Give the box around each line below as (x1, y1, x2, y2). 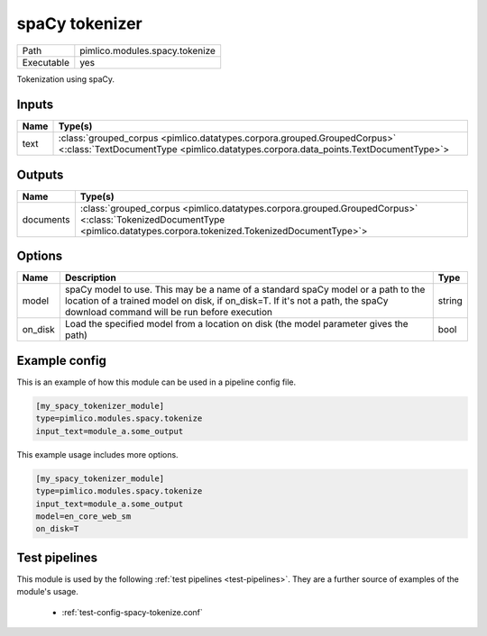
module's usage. (16, 586, 78, 597)
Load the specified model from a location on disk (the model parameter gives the (64, 318, 409, 331)
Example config (16, 352, 107, 368)
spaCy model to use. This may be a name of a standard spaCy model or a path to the (64, 284, 426, 296)
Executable (22, 56, 69, 68)
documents (22, 213, 71, 225)
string (437, 295, 464, 307)
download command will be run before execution (64, 306, 272, 319)
